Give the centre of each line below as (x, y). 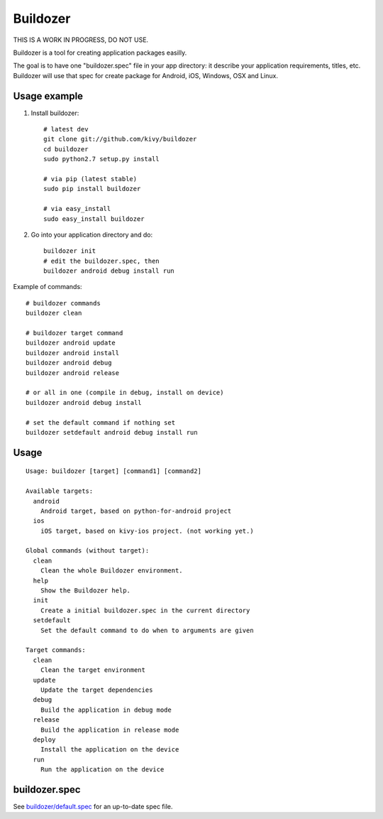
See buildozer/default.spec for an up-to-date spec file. (93, 806)
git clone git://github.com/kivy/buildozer (120, 139)
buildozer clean (54, 313)
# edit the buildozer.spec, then (101, 261)
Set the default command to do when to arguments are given (147, 630)
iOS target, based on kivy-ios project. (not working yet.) (147, 531)
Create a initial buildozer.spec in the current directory (145, 610)
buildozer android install (73, 353)
